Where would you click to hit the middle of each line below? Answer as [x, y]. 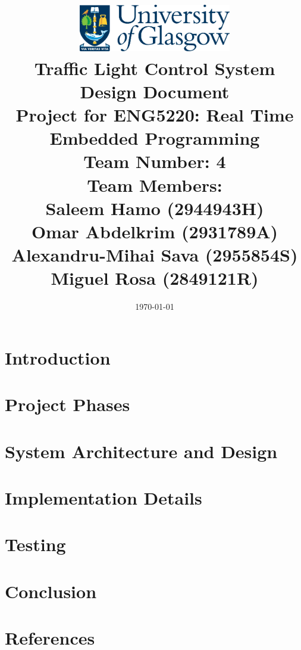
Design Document [155, 91]
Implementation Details [104, 497]
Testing [35, 544]
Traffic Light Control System [155, 68]
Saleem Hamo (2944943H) [155, 208]
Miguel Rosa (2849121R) [155, 278]
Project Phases [68, 404]
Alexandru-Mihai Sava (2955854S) [155, 255]
